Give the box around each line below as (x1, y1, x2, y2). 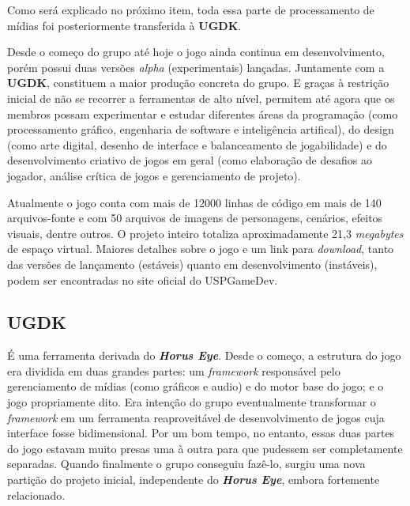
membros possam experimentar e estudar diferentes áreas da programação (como (7, 105, 398, 122)
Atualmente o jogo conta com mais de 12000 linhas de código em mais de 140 (7, 194, 382, 210)
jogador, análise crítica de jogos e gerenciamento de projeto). (7, 167, 301, 183)
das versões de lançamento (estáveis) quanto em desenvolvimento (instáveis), (7, 255, 378, 272)
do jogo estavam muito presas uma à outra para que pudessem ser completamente (7, 440, 403, 456)
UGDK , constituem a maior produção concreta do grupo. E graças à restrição (7, 74, 389, 91)
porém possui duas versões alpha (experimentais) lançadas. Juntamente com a (7, 59, 385, 75)
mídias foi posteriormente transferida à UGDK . (7, 17, 242, 33)
